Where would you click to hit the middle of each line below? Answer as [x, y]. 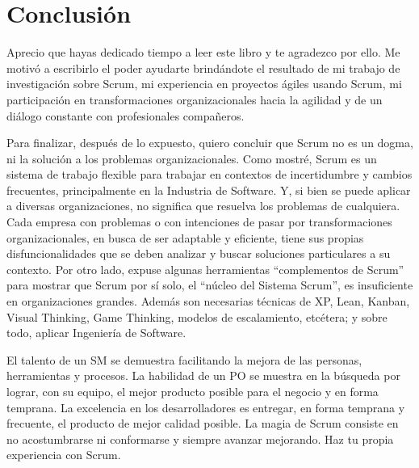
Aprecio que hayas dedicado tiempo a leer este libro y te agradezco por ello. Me [203, 52]
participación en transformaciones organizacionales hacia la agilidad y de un [195, 99]
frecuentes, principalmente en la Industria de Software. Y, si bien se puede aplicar [209, 190]
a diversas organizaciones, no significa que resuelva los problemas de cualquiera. [203, 206]
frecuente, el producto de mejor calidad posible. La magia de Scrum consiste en [203, 423]
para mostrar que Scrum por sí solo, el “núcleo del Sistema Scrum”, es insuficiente [210, 285]
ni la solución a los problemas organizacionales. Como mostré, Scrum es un [192, 158]
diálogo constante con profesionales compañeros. [126, 115]
